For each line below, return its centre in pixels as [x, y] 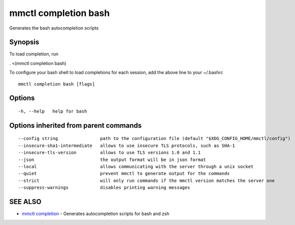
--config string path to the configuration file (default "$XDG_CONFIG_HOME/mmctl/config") [155, 138]
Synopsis [24, 42]
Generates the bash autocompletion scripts [54, 28]
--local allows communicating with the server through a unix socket [136, 167]
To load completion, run [34, 54]
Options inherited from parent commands [76, 125]
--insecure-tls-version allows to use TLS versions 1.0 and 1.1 [109, 153]
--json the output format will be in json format [112, 159]
